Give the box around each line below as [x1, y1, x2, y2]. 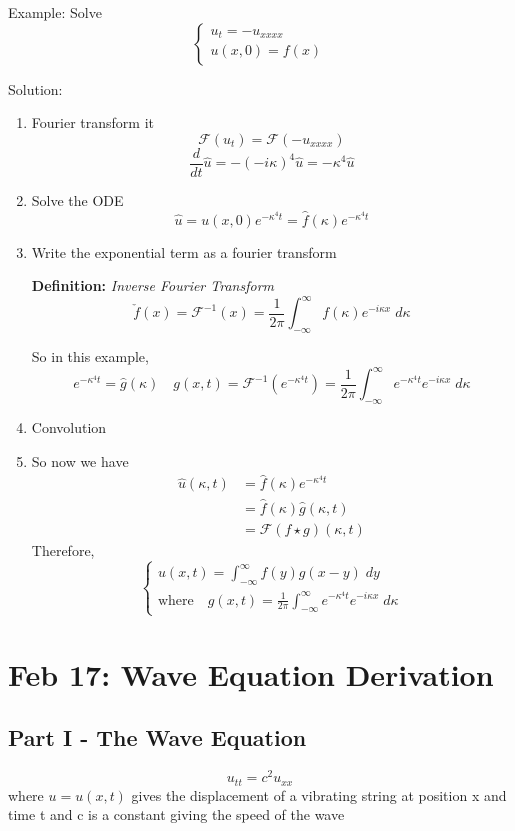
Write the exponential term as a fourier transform [31, 241, 337, 262]
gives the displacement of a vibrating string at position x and [131, 784, 507, 805]
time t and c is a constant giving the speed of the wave [8, 804, 345, 825]
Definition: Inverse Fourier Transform [31, 275, 274, 296]
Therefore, [31, 539, 95, 560]
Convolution [31, 417, 107, 438]
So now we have [31, 450, 129, 471]
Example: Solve [8, 2, 102, 22]
